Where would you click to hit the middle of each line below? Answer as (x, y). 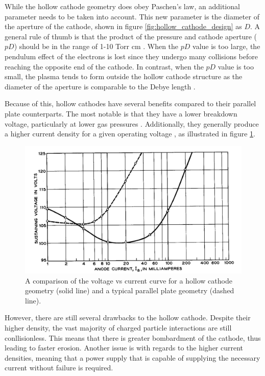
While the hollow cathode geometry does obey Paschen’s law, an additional (122, 6)
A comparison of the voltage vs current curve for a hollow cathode (129, 280)
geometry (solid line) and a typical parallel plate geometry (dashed (130, 290)
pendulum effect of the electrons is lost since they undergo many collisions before (131, 56)
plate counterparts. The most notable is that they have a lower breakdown (121, 113)
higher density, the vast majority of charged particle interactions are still (118, 327)
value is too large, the (226, 46)
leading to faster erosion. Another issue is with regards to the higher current (124, 348)
